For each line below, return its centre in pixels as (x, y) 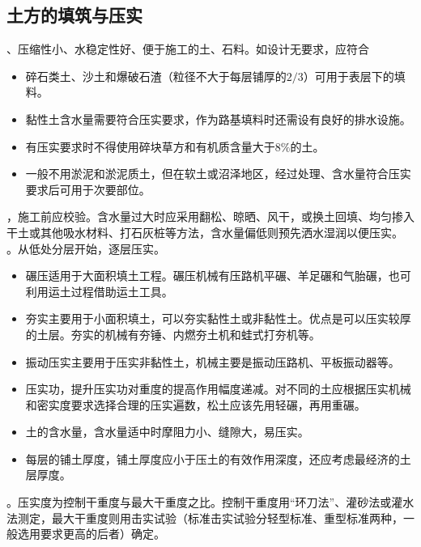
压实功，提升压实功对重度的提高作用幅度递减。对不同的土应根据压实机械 (218, 389)
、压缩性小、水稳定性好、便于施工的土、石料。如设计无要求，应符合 (188, 49)
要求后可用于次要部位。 (88, 189)
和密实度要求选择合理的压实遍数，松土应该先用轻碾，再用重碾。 (196, 404)
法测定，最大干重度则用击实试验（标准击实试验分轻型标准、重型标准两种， (205, 517)
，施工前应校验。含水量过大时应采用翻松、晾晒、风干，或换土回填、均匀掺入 (210, 216)
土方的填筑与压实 (74, 15)
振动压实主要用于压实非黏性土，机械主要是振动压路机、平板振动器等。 (213, 361)
